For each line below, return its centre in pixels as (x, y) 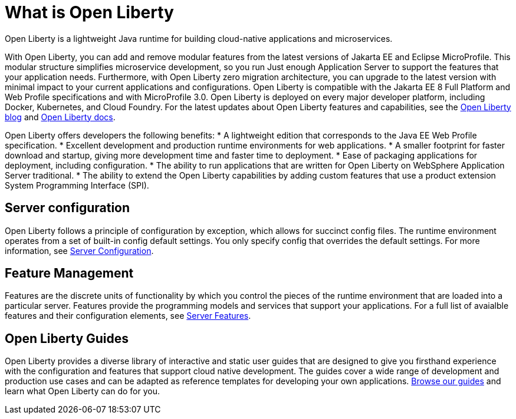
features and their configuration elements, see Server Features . (128, 316)
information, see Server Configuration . (79, 250)
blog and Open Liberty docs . (60, 117)
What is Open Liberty (89, 12)
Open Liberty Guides (67, 338)
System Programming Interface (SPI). (77, 185)
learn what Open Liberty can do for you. (82, 391)
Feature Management (69, 273)
